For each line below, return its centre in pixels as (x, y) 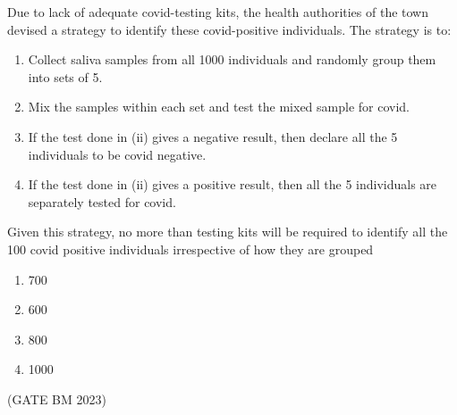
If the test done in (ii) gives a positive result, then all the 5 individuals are (233, 184)
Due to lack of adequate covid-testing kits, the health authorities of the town (218, 12)
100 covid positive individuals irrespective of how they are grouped (190, 249)
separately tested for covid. (102, 201)
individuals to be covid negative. (117, 154)
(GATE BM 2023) (57, 398)
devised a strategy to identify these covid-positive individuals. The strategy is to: (229, 29)
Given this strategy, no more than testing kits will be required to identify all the (228, 232)
